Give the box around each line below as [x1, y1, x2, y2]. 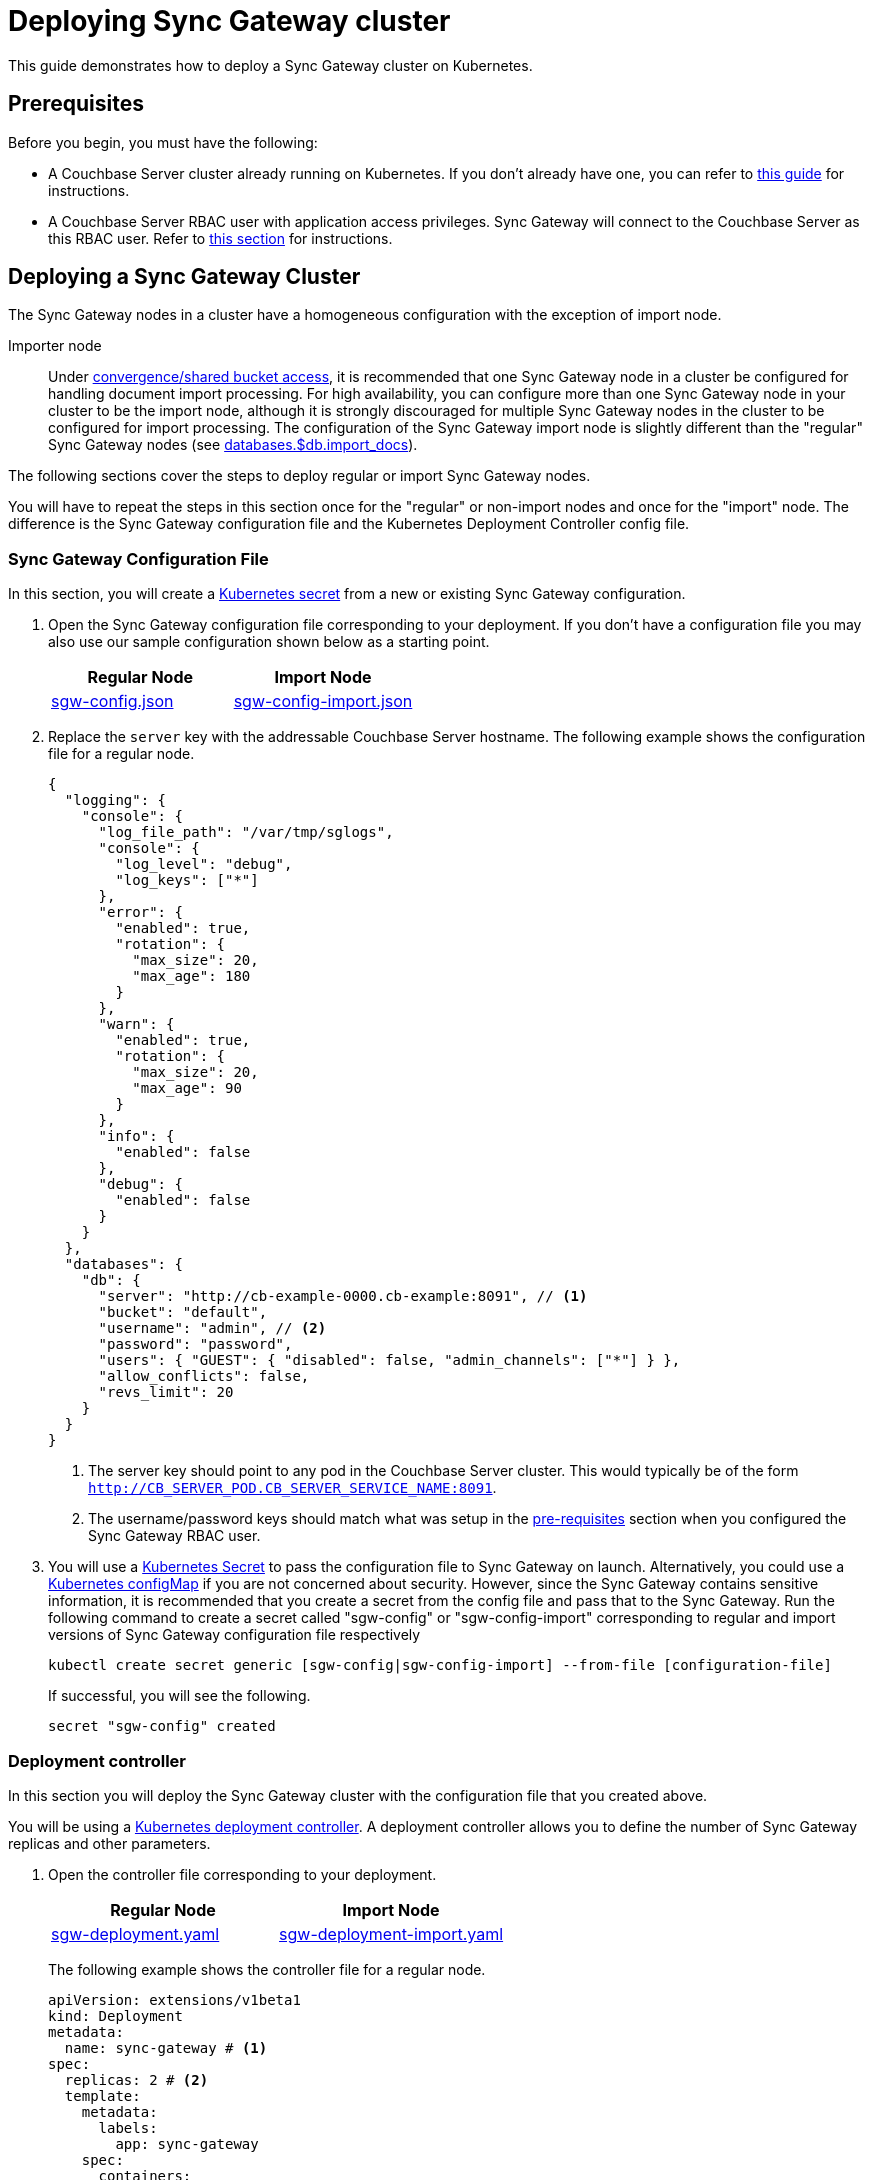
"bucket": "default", [98, 1304, 268, 1321]
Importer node [8, 337, 102, 355]
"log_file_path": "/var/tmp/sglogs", [98, 824, 394, 841]
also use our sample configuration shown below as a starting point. [48, 633, 490, 651]
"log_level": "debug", [115, 856, 293, 873]
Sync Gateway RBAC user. [88, 1527, 261, 1545]
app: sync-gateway [115, 2135, 259, 2152]
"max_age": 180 [132, 968, 251, 985]
